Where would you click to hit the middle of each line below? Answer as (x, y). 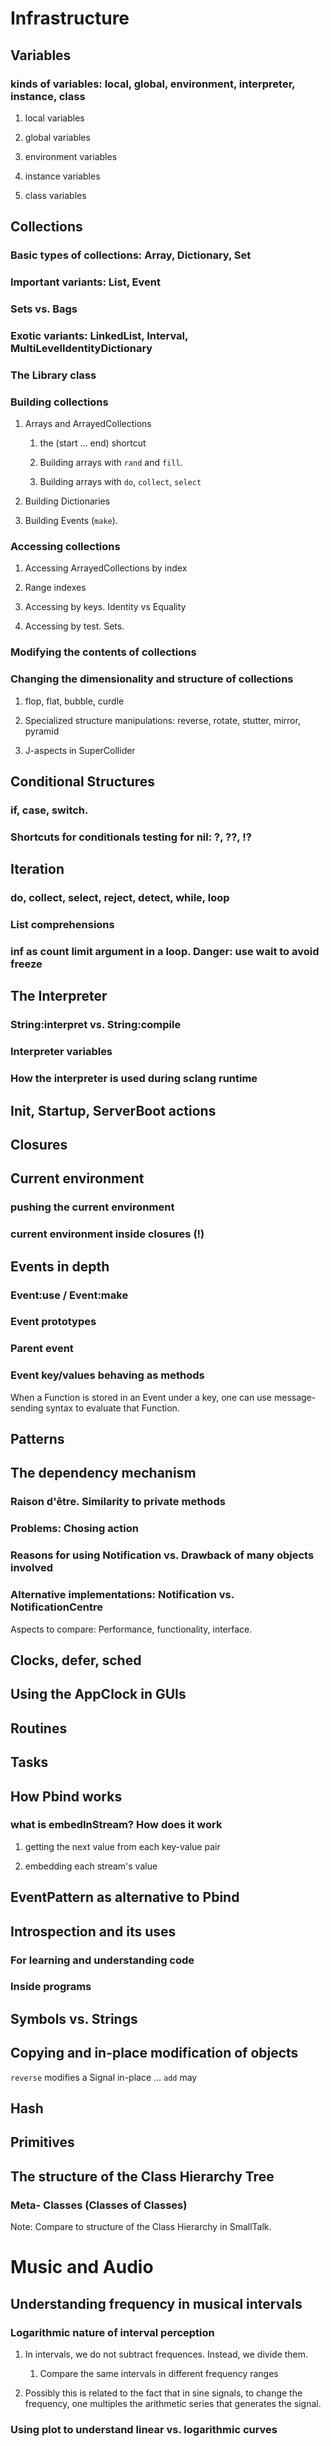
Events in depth (60, 1266)
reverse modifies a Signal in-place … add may (104, 2077)
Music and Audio (82, 2267)
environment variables (71, 156)
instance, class (48, 96)
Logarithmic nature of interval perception (112, 2332)
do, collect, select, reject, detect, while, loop (120, 898)
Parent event (42, 1349)
